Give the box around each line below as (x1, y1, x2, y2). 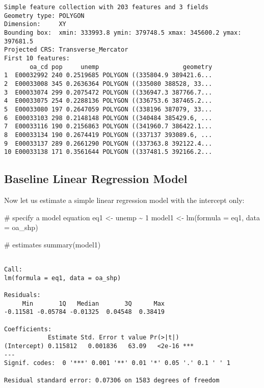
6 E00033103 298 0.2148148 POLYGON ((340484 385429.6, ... (4, 114, 213, 122)
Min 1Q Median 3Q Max (22, 300, 165, 307)
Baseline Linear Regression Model (4, 171, 188, 187)
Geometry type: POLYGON (4, 12, 85, 19)
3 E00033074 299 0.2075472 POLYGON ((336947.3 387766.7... (4, 88, 213, 96)
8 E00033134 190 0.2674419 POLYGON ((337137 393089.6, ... (4, 131, 213, 139)
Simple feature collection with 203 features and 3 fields (4, 4, 208, 11)
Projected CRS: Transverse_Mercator (4, 46, 128, 54)
